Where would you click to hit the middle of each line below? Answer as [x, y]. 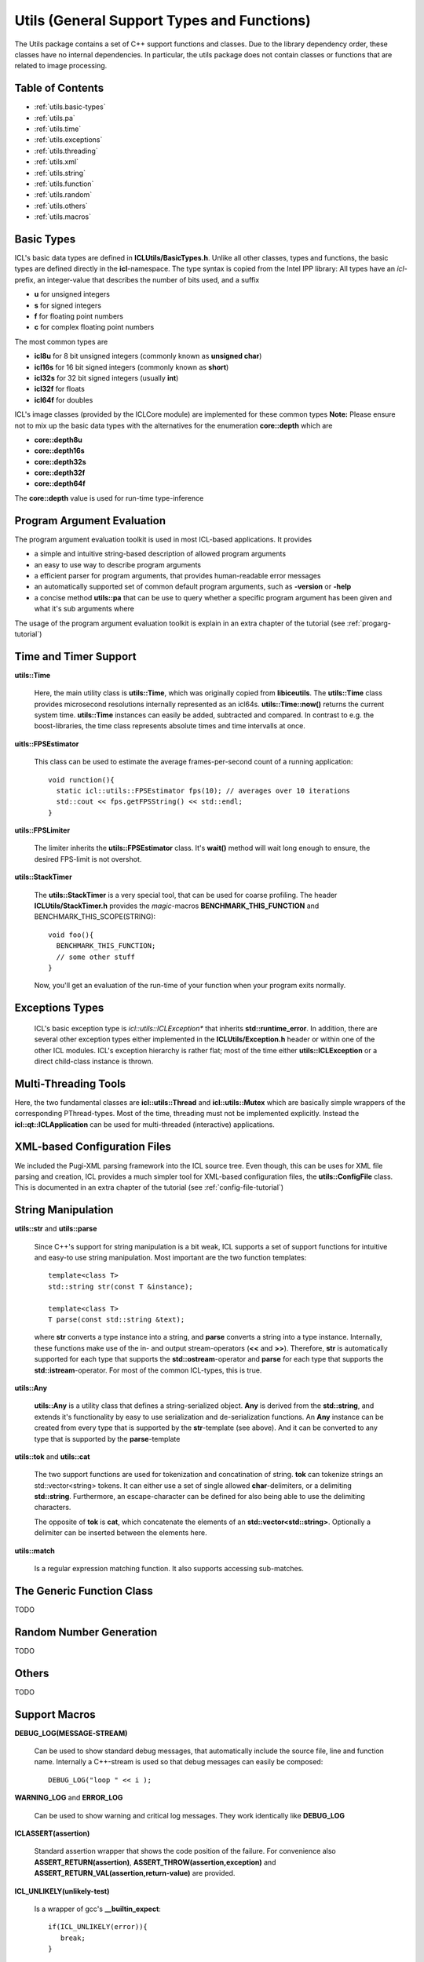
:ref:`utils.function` [64, 184]
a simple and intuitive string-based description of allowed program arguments [160, 554]
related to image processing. [61, 66]
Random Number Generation [86, 1632]
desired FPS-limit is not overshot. [88, 859]
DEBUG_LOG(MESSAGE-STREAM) [71, 1733]
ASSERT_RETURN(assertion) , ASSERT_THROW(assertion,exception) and [155, 1862]
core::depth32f [60, 473]
